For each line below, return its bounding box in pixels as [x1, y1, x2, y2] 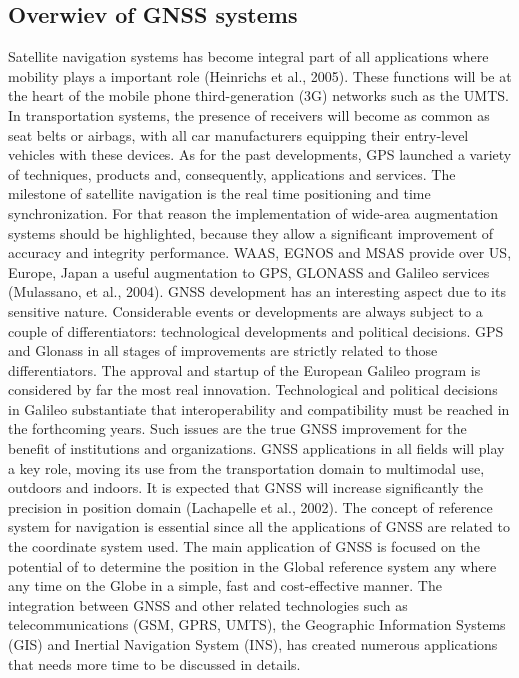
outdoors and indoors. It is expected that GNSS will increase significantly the [8, 477, 484, 498]
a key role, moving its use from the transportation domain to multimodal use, [8, 457, 485, 478]
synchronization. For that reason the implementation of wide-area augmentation [8, 202, 499, 223]
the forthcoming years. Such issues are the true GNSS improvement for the [8, 418, 467, 439]
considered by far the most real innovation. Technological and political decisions [8, 379, 498, 400]
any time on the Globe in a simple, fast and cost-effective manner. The [8, 575, 442, 596]
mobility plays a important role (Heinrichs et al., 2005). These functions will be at [8, 65, 512, 86]
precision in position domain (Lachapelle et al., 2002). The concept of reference [8, 496, 493, 517]
